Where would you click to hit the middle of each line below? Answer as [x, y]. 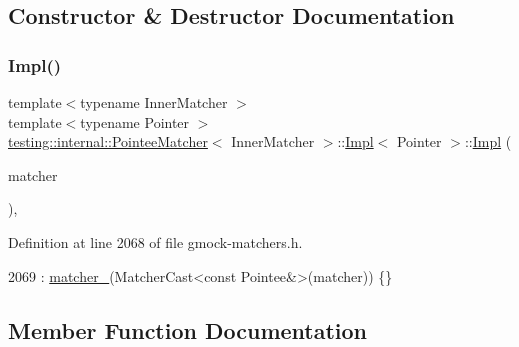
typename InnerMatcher [154, 102]
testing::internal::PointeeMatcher [108, 141]
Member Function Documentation [188, 329]
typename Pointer [135, 121]
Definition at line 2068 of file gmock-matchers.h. [155, 241]
